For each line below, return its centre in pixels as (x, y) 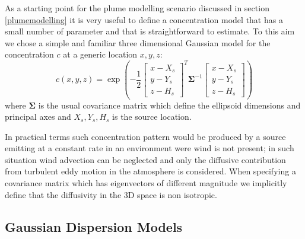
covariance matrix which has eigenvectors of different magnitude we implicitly (146, 183)
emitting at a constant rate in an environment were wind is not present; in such (150, 148)
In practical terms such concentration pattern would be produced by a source (145, 136)
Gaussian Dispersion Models (94, 226)
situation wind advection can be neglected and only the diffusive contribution (145, 159)
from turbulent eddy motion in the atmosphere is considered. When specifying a (150, 171)
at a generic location (100, 54)
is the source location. (152, 117)
